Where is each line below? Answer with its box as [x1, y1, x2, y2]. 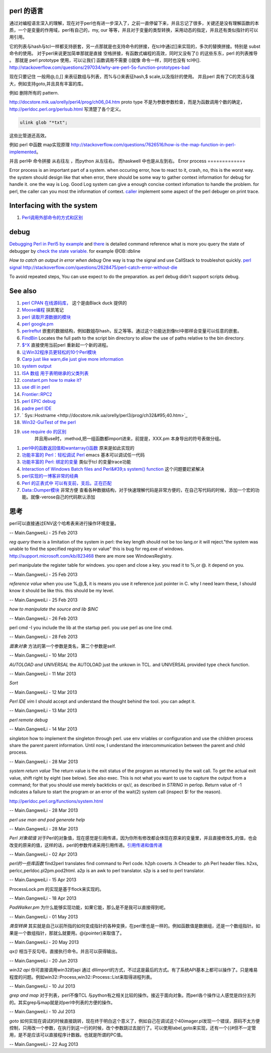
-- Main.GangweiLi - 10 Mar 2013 [9, 652, 77, 658]
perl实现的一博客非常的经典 [22, 473, 79, 479]
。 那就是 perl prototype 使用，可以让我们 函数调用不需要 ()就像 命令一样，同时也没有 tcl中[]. [9, 57, 201, 63]
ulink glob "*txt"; [20, 120, 68, 125]
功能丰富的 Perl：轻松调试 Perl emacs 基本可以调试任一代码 [22, 452, 145, 458]
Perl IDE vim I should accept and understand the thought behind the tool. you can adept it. [9, 698, 196, 704]
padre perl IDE [22, 405, 52, 411]
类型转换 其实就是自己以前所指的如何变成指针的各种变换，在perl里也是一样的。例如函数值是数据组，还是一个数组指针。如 [9, 923, 260, 929]
